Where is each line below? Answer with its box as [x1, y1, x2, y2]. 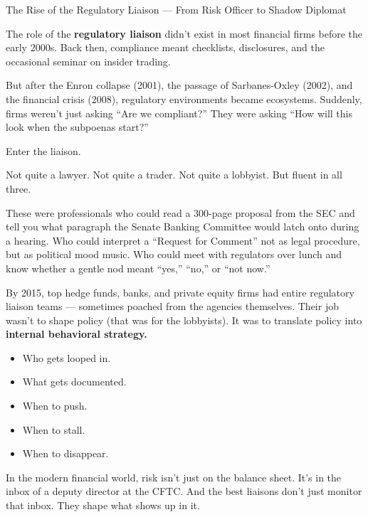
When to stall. [22, 422, 85, 437]
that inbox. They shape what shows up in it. [6, 498, 200, 513]
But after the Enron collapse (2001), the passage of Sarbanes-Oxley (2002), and [6, 78, 353, 92]
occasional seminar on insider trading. [6, 53, 171, 68]
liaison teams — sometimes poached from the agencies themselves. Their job [6, 299, 339, 314]
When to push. [22, 398, 88, 413]
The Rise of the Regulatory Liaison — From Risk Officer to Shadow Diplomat [6, 2, 347, 16]
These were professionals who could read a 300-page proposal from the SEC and [6, 205, 355, 220]
